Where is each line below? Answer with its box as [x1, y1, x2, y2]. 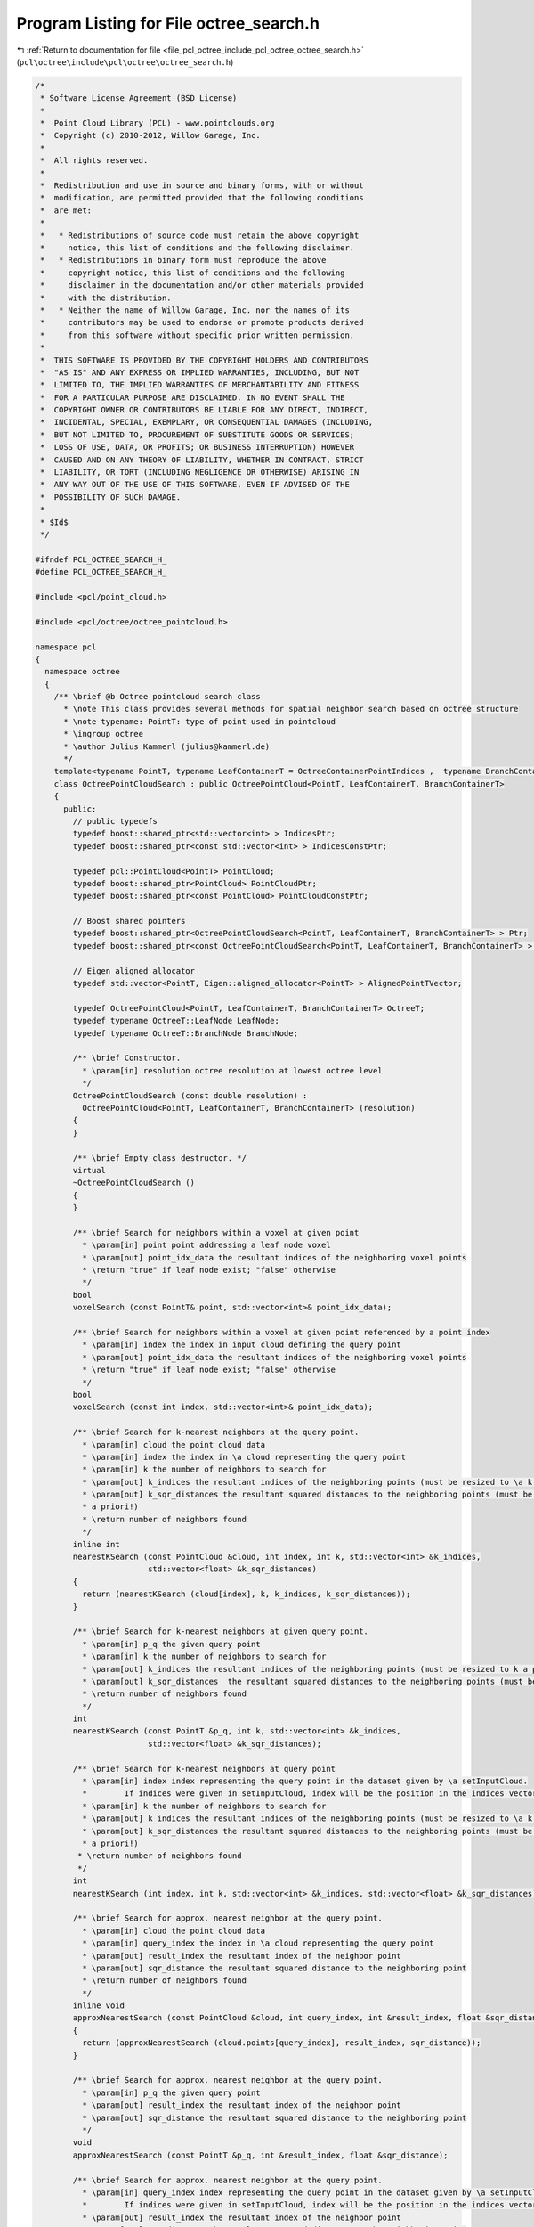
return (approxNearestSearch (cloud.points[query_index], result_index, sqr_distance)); [81, 2038, 481, 2048]
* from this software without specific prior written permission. [40, 330, 355, 340]
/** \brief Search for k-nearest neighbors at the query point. [72, 1427, 360, 1438]
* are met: [40, 205, 93, 216]
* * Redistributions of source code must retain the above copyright [40, 230, 360, 241]
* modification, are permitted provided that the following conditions [40, 192, 364, 203]
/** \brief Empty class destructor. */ [72, 1153, 247, 1162]
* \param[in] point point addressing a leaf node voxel [81, 1240, 331, 1251]
